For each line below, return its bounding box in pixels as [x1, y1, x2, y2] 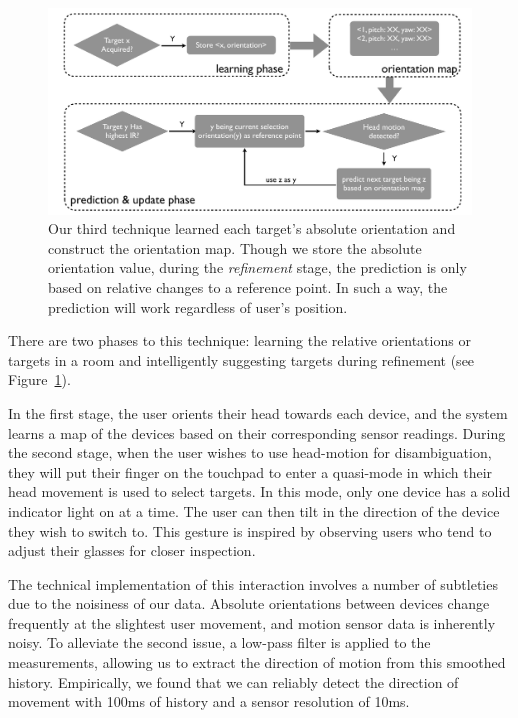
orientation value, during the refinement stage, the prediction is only [48, 257, 467, 278]
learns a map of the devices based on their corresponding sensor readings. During [8, 422, 506, 443]
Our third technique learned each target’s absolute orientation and [48, 218, 456, 239]
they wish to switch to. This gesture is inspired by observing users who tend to [8, 520, 492, 541]
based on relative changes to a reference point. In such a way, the [48, 276, 448, 297]
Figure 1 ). [8, 369, 71, 390]
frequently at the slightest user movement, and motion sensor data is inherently [8, 612, 496, 633]
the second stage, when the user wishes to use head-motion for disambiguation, [8, 442, 492, 463]
